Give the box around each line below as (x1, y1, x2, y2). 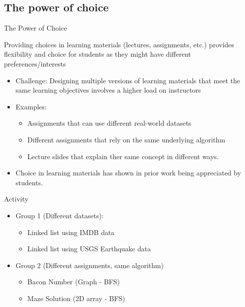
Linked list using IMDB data (27, 227, 115, 237)
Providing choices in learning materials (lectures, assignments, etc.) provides (4, 39, 234, 49)
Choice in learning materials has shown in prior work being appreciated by (15, 168, 241, 178)
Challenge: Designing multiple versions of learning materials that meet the (15, 75, 241, 85)
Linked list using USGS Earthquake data (27, 243, 151, 254)
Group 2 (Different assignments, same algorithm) (15, 260, 164, 270)
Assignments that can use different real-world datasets (27, 118, 191, 128)
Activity (4, 194, 29, 204)
